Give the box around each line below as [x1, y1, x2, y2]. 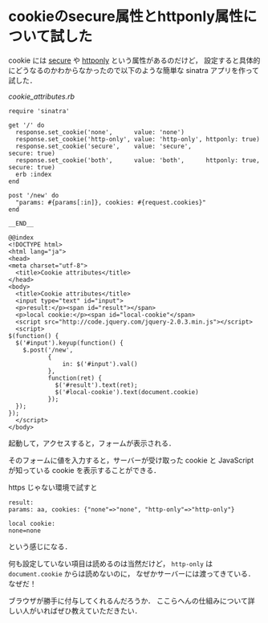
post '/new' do [8, 191, 59, 199]
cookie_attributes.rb [8, 92, 75, 101]
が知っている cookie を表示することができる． [8, 465, 160, 474]
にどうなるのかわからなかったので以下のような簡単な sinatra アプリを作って [8, 65, 259, 75]
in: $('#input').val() [62, 360, 138, 368]
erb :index [15, 170, 52, 178]
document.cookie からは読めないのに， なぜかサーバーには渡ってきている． [8, 568, 255, 578]
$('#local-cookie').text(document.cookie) [55, 388, 199, 396]
